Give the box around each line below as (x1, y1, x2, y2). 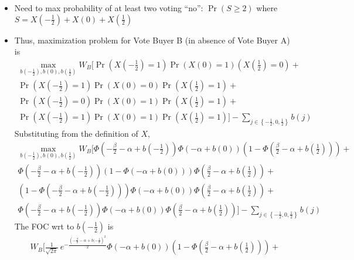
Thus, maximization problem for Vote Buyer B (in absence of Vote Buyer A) (14, 33, 290, 46)
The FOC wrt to (14, 220, 74, 232)
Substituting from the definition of (14, 127, 138, 139)
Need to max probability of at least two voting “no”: (14, 2, 203, 13)
